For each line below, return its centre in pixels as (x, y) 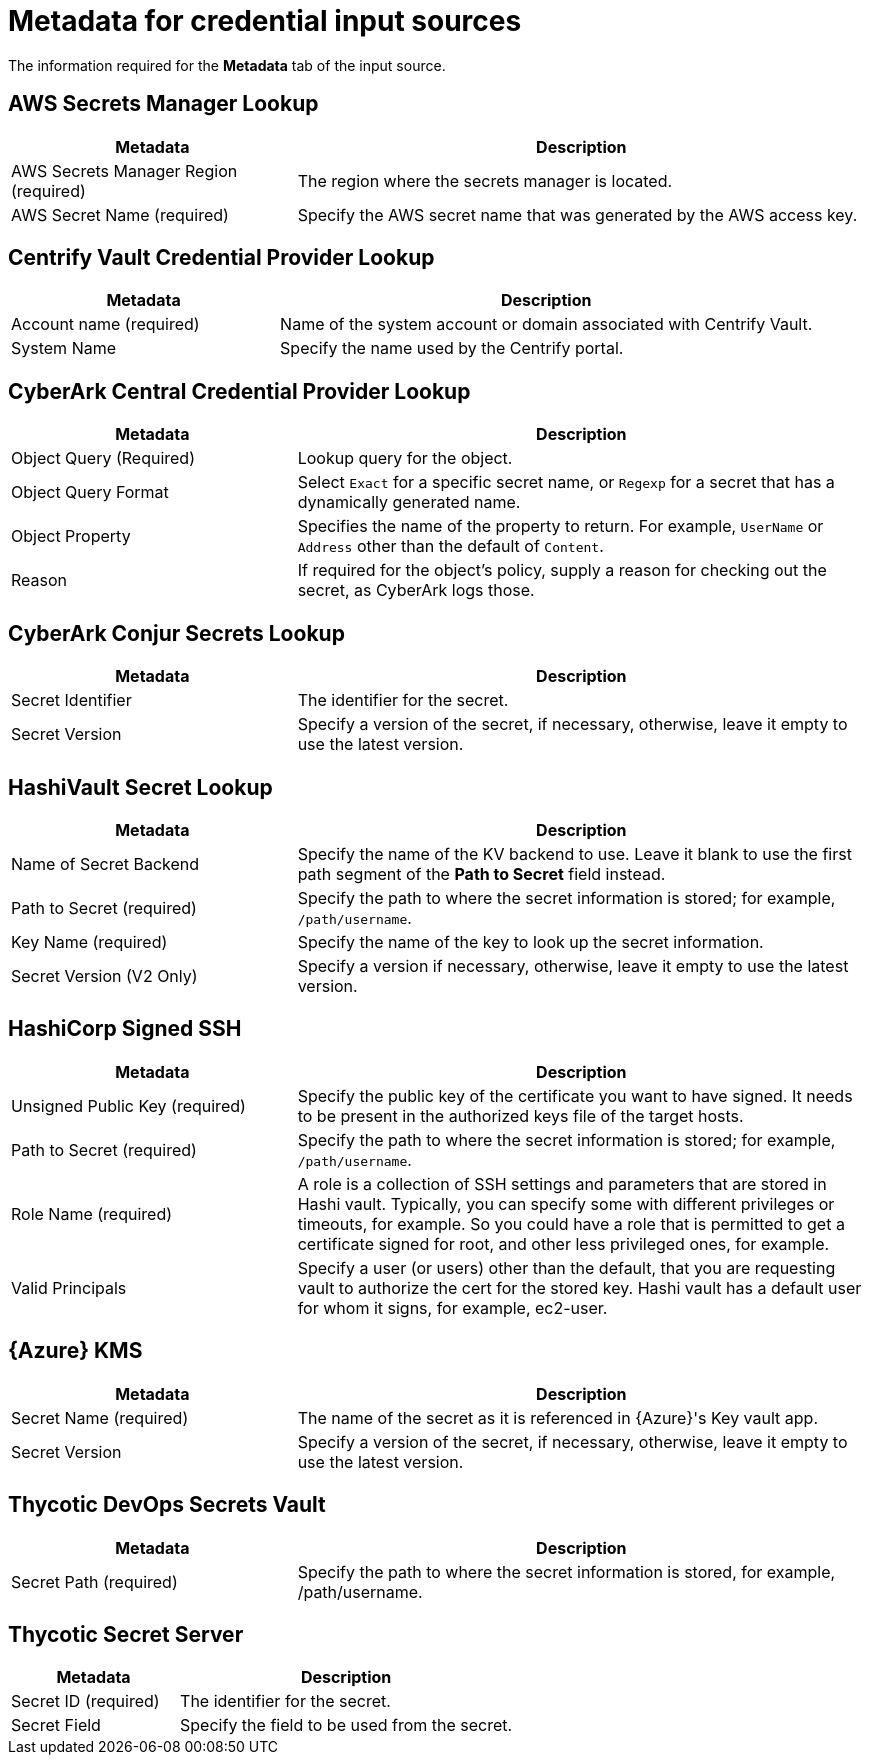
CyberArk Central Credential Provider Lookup (239, 391)
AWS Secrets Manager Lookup (163, 104)
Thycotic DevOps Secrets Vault (167, 1505)
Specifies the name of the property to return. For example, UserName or (560, 526)
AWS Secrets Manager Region (124, 170)
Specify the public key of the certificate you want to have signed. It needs (575, 1095)
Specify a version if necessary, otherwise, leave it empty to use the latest (573, 965)
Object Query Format (90, 492)
